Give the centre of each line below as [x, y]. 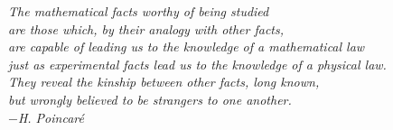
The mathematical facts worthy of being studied [139, 11]
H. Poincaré [51, 117]
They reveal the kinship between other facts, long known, [164, 82]
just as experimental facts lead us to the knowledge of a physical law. [197, 64]
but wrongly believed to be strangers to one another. [150, 99]
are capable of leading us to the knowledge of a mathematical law [187, 46]
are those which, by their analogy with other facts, [146, 28]
